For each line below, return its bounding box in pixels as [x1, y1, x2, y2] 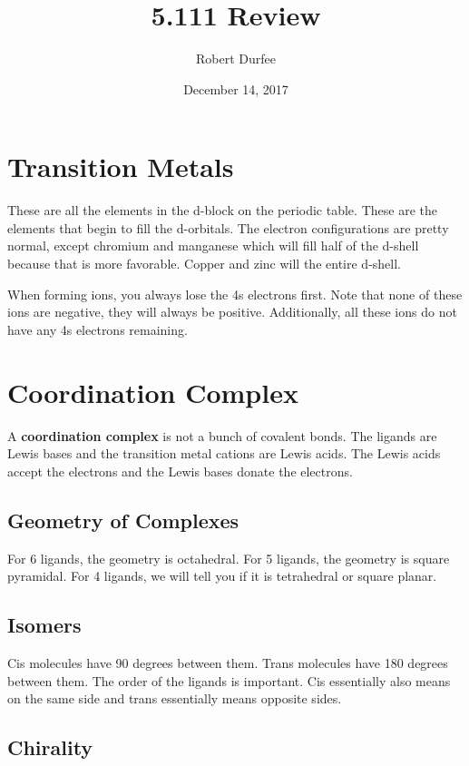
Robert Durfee [196, 49, 276, 68]
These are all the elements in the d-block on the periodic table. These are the [7, 201, 437, 220]
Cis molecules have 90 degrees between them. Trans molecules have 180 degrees [7, 653, 448, 672]
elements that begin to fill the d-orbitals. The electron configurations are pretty [7, 218, 449, 237]
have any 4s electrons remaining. [7, 319, 188, 339]
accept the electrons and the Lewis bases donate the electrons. [7, 461, 353, 480]
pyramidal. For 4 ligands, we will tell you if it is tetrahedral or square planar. [7, 566, 437, 585]
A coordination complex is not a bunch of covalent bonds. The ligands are [7, 426, 437, 445]
